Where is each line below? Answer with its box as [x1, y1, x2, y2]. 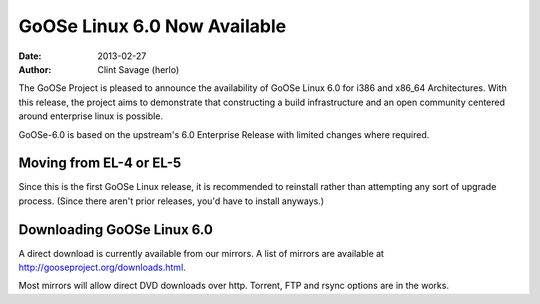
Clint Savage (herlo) [97, 63, 180, 75]
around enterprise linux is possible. [18, 110, 164, 122]
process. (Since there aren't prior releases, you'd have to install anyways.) [18, 195, 325, 207]
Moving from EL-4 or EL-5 [18, 155, 182, 172]
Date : [18, 50, 42, 62]
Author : [18, 63, 52, 75]
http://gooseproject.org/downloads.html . [18, 261, 187, 274]
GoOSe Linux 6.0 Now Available [18, 15, 287, 37]
